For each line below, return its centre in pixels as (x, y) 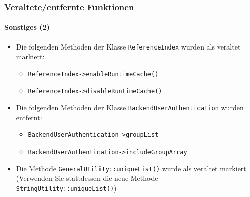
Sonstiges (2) (27, 27)
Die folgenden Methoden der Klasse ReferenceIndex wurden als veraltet (128, 46)
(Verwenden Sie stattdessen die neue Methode (87, 178)
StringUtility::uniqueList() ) (66, 188)
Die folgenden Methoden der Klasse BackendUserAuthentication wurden (130, 107)
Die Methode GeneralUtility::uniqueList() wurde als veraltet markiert (131, 168)
